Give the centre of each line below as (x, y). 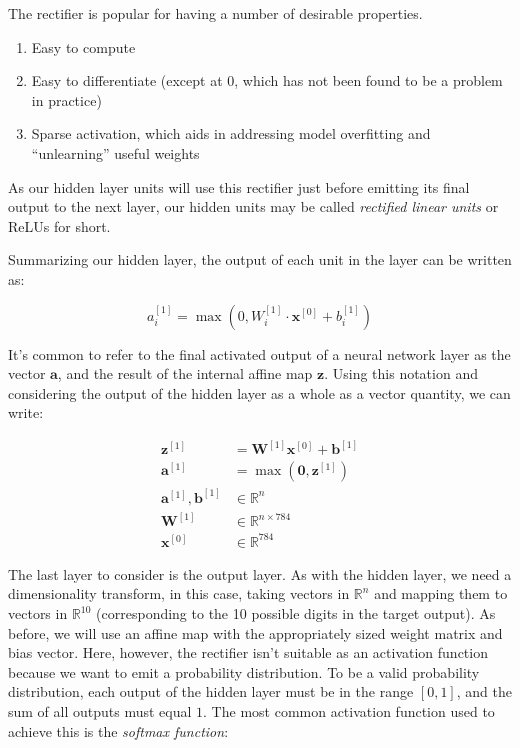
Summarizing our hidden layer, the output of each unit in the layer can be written (260, 259)
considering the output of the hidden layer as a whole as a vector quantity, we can (259, 392)
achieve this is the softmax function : (118, 730)
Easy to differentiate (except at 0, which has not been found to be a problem (267, 80)
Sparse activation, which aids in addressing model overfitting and (231, 133)
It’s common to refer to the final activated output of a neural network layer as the (259, 353)
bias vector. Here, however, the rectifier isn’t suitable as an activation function (248, 652)
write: (26, 412)
